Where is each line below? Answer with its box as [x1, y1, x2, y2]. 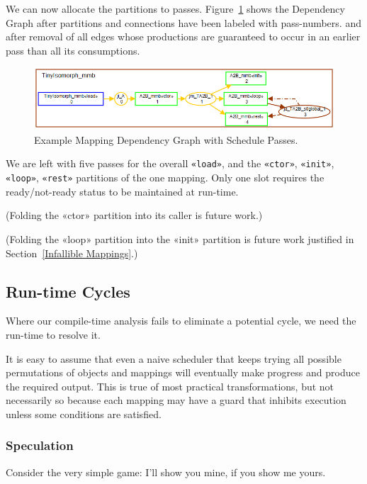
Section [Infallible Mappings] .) [6, 245, 138, 260]
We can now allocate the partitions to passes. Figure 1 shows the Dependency [6, 1, 345, 16]
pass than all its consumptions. [6, 43, 140, 57]
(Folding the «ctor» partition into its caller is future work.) [6, 208, 263, 223]
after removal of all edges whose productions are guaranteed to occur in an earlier [6, 29, 361, 44]
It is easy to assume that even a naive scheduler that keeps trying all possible [6, 351, 341, 366]
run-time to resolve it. [6, 327, 101, 342]
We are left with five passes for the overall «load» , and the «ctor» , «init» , [6, 156, 334, 171]
